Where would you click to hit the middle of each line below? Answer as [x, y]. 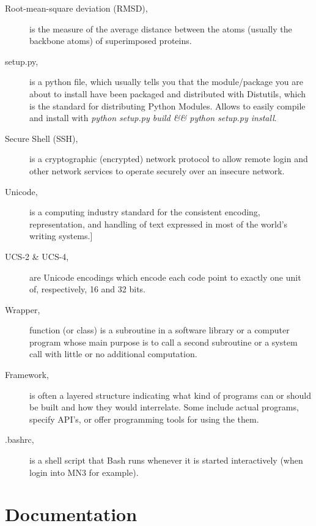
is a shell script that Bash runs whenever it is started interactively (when [166, 460]
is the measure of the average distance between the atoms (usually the [161, 28]
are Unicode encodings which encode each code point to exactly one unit [165, 277]
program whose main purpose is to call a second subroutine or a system [164, 342]
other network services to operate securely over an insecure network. [157, 170]
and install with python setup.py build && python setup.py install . [153, 118]
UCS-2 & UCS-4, [37, 256]
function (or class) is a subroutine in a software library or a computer [160, 330]
